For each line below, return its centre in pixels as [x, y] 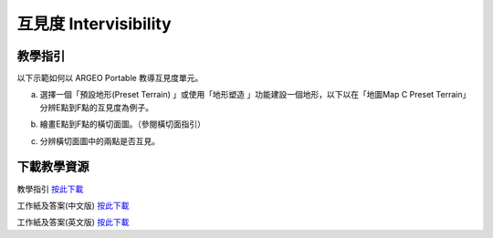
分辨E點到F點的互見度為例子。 [97, 107]
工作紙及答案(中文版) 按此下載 [73, 205]
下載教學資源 [53, 167]
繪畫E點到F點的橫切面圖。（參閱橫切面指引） [122, 124]
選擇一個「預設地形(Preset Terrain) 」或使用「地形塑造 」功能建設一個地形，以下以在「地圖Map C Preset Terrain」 [255, 95]
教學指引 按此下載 [50, 189]
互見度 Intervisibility [94, 24]
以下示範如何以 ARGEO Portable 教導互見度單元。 [110, 78]
